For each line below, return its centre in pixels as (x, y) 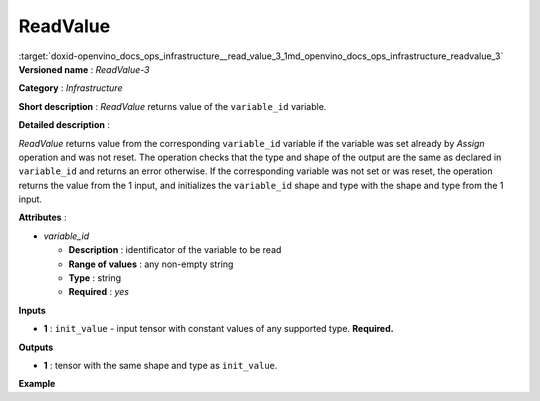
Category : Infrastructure (70, 88)
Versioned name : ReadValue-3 (84, 69)
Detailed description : (64, 125)
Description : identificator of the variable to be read (175, 250)
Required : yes (99, 292)
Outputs (36, 347)
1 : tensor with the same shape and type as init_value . (160, 365)
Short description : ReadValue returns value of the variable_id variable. (172, 106)
